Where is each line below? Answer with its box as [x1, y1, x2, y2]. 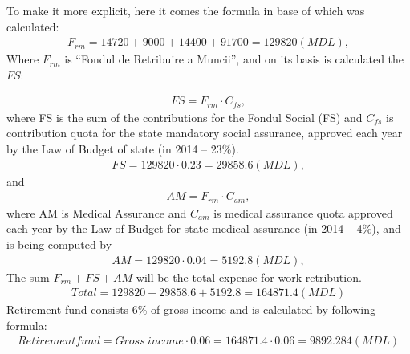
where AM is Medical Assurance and [6, 204, 187, 221]
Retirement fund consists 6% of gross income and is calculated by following [6, 301, 375, 318]
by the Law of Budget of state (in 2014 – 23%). [6, 140, 239, 157]
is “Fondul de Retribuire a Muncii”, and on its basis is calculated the [64, 51, 404, 67]
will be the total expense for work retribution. [136, 268, 362, 285]
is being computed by [6, 235, 112, 252]
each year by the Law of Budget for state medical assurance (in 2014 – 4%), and [6, 220, 401, 237]
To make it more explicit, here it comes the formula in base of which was [6, 2, 365, 18]
